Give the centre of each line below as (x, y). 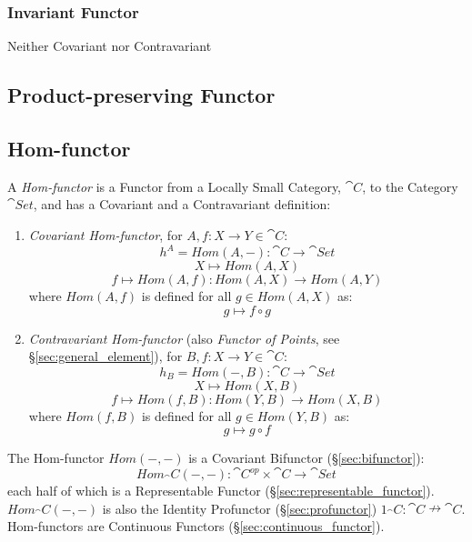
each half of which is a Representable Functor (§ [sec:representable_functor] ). (221, 491)
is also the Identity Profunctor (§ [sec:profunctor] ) (240, 508)
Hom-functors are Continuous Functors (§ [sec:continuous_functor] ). (196, 526)
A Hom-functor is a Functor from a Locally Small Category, (175, 186)
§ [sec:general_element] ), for (105, 356)
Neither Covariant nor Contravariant (110, 46)
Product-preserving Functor (141, 95)
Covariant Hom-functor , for (105, 234)
